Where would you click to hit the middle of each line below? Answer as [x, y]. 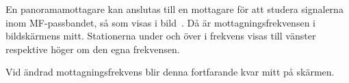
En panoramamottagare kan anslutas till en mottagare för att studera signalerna [174, 9]
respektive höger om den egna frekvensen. [93, 49]
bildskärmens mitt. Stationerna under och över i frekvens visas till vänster [161, 36]
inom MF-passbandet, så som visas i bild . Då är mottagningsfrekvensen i [160, 22]
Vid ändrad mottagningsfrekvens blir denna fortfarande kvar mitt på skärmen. [170, 72]
